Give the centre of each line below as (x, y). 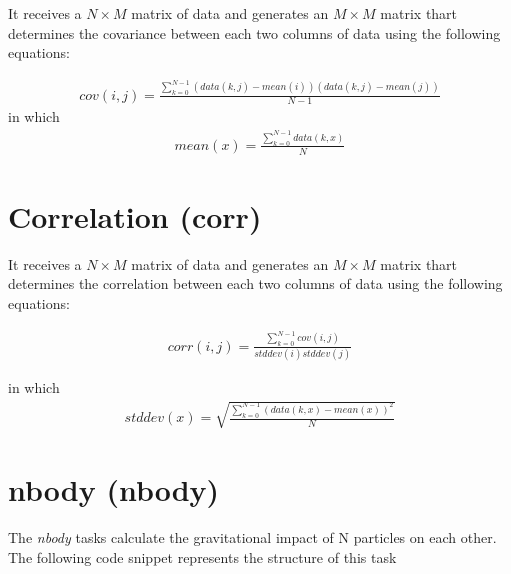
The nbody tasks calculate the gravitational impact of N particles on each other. (252, 537)
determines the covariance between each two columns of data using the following (254, 32)
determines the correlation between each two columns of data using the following (255, 283)
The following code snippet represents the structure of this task (202, 556)
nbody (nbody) (114, 489)
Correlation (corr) (135, 215)
